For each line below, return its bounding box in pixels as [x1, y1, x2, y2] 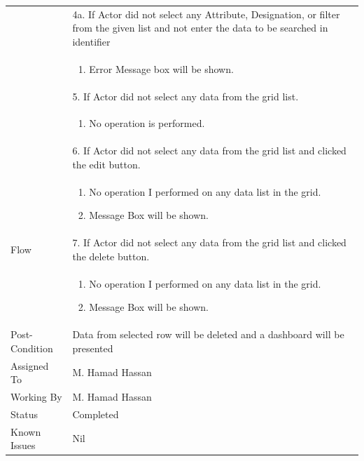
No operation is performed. [89, 116, 205, 131]
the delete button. [72, 248, 150, 263]
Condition [10, 340, 53, 355]
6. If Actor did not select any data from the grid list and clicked [72, 143, 346, 158]
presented [72, 340, 113, 355]
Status [10, 406, 38, 421]
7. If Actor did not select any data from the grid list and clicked [72, 235, 346, 250]
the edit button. [72, 156, 141, 171]
